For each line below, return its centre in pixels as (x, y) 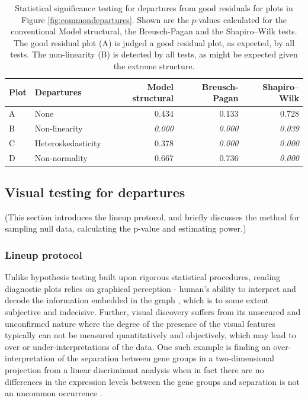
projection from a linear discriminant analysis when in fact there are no (134, 369)
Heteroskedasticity (68, 142)
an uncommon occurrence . (54, 393)
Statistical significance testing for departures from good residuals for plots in (154, 8)
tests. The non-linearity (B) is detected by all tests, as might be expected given (154, 54)
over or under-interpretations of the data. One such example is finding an (138, 346)
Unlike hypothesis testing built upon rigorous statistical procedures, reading (143, 277)
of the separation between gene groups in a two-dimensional (166, 358)
